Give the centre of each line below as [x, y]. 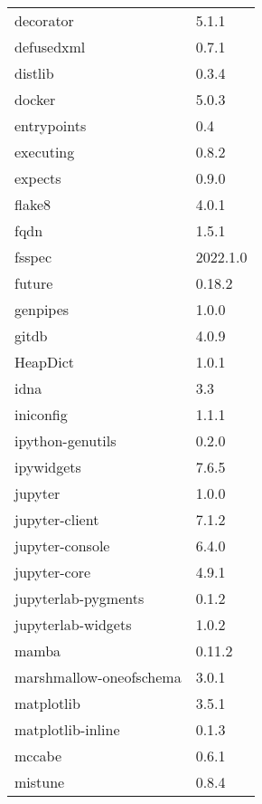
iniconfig [41, 414]
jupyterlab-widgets [73, 624]
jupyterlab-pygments [80, 598]
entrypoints [51, 125]
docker [35, 99]
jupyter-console [62, 546]
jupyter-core [53, 572]
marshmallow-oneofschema [98, 677]
